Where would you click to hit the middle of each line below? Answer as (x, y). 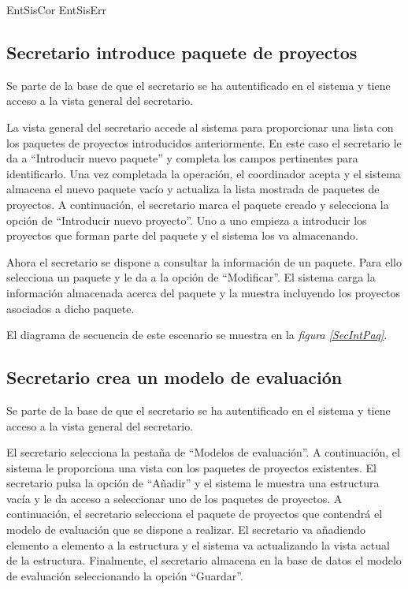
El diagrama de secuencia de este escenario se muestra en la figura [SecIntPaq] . (197, 335)
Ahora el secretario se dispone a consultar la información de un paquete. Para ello (204, 261)
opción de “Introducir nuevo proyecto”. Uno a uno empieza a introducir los (187, 220)
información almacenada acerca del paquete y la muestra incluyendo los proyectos (204, 292)
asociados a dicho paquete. (70, 308)
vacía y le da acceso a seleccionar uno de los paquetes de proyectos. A (174, 498)
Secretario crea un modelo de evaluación (174, 377)
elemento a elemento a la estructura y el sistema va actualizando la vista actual (198, 544)
